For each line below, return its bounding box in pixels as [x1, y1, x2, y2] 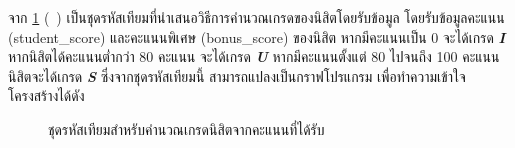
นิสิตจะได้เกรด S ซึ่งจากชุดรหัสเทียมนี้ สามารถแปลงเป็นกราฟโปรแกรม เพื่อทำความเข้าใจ [8, 65, 466, 86]
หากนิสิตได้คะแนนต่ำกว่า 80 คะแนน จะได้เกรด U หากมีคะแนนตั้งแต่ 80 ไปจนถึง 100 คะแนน [8, 46, 500, 67]
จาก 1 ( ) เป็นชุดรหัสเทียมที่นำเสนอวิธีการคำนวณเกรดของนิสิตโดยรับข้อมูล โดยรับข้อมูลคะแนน [8, 7, 505, 27]
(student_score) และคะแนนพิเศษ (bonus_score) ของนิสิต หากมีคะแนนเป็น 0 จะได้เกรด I [8, 26, 506, 47]
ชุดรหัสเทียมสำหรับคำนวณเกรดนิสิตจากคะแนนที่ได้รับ [48, 118, 325, 139]
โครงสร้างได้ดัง [8, 85, 85, 106]
